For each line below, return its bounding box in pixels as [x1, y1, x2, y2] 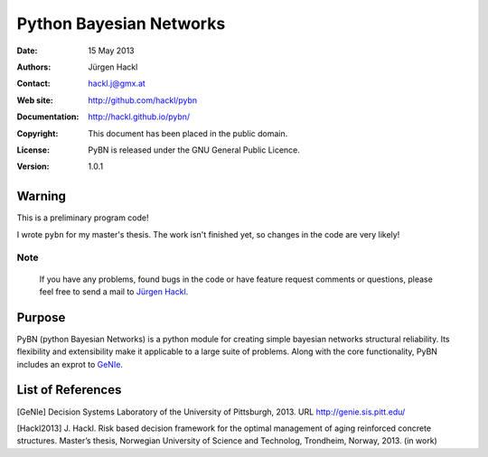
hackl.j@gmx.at [88, 78, 146, 89]
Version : [16, 161, 50, 172]
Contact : [16, 78, 52, 89]
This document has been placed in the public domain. [88, 127, 288, 139]
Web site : [16, 95, 53, 106]
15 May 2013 [88, 45, 135, 56]
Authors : [16, 61, 52, 72]
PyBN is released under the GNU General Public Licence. [88, 145, 300, 155]
